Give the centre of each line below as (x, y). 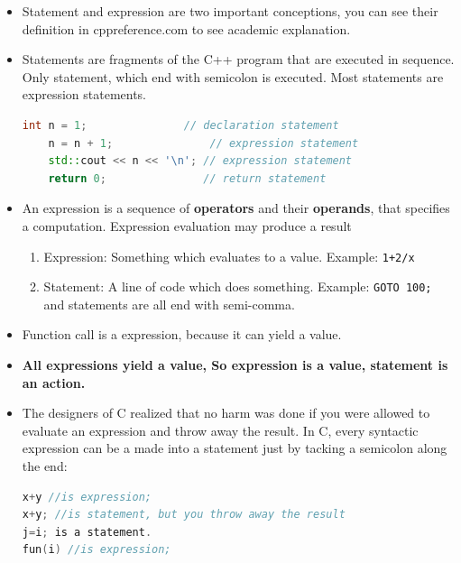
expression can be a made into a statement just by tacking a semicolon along (235, 448)
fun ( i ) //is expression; (97, 550)
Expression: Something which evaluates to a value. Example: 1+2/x (229, 256)
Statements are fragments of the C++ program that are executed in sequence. (238, 59)
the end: (45, 466)
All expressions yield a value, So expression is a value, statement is (235, 365)
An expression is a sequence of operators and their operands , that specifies (236, 208)
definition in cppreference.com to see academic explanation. (186, 28)
